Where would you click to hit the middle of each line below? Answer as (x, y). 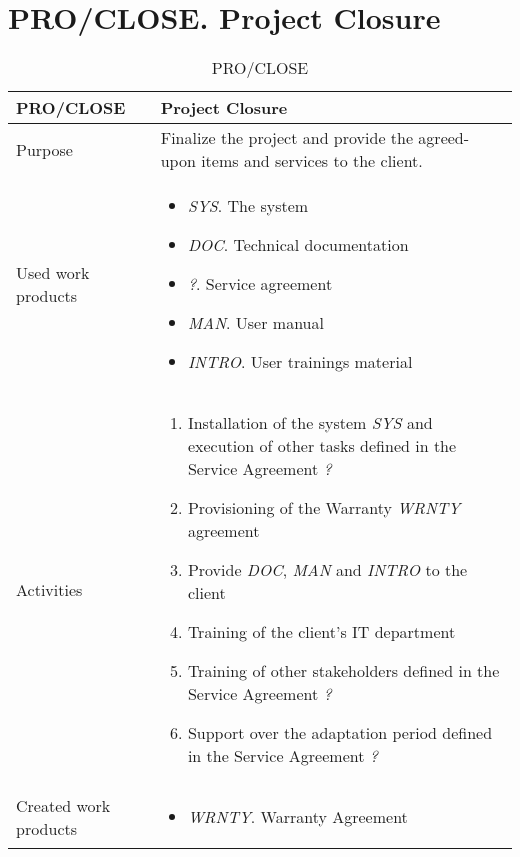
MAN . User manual (255, 323)
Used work (53, 272)
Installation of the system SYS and (310, 423)
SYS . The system (248, 206)
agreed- (444, 138)
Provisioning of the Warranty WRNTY (324, 508)
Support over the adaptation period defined (340, 733)
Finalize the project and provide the (287, 138)
